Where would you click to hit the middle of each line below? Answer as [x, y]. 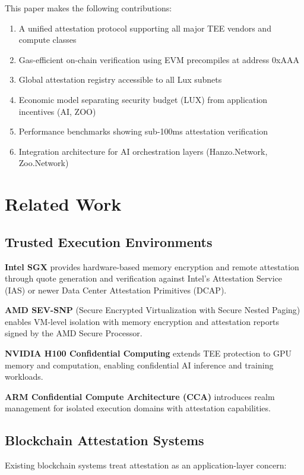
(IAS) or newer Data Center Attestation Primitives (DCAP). [116, 290]
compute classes [47, 40]
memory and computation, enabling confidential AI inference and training [139, 365]
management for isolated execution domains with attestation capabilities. [138, 408]
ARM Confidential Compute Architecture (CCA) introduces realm [140, 396]
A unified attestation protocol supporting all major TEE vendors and [145, 28]
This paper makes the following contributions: [88, 8]
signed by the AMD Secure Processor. [74, 333]
